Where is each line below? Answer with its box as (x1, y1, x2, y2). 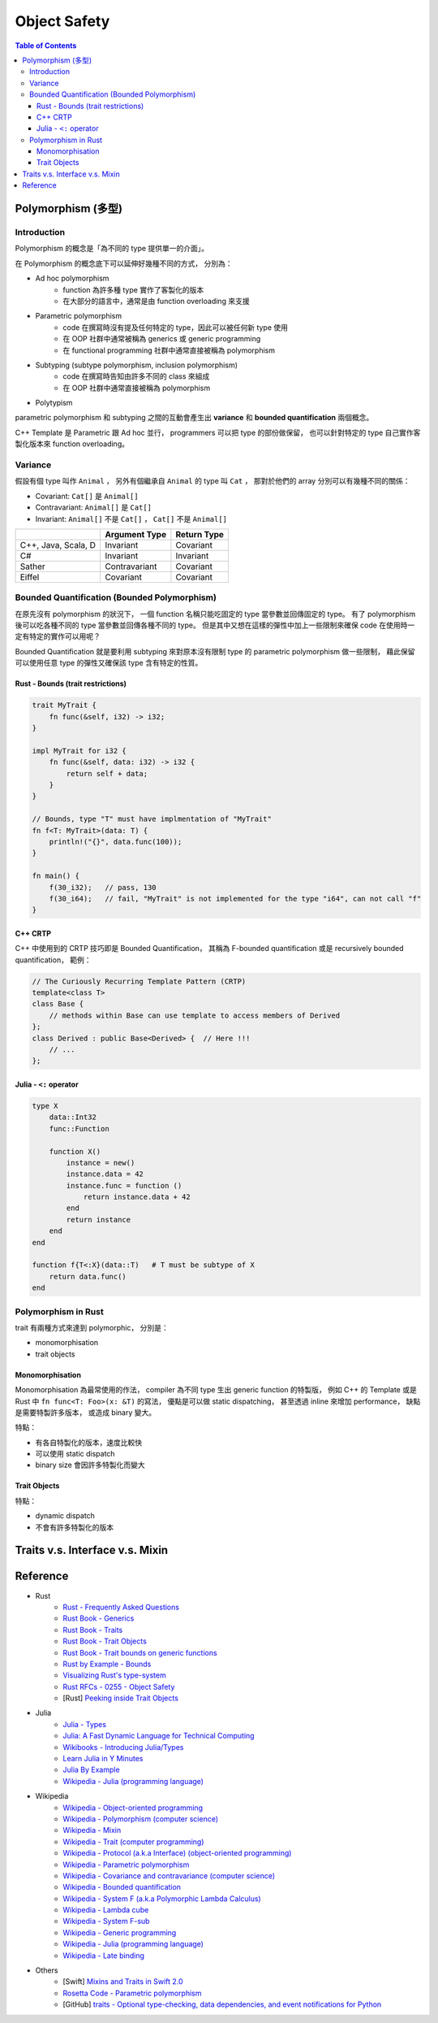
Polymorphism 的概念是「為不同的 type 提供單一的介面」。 (15, 244, 208, 254)
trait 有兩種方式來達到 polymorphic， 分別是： (15, 1322, 170, 1332)
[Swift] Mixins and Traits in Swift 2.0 (62, 1977, 183, 1986)
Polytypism (35, 398, 73, 408)
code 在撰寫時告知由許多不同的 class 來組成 (62, 371, 210, 381)
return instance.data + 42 (83, 1192, 191, 1202)
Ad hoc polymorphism (35, 273, 109, 284)
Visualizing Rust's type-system (62, 1670, 166, 1680)
